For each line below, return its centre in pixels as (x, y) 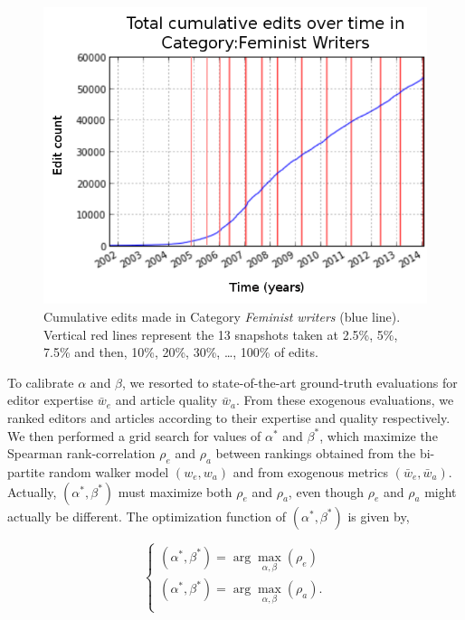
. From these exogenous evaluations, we (345, 400)
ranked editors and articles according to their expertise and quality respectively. (229, 418)
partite (26, 471)
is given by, (379, 516)
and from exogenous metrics (310, 471)
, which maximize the (379, 435)
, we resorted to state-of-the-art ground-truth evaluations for (290, 382)
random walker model (109, 471)
